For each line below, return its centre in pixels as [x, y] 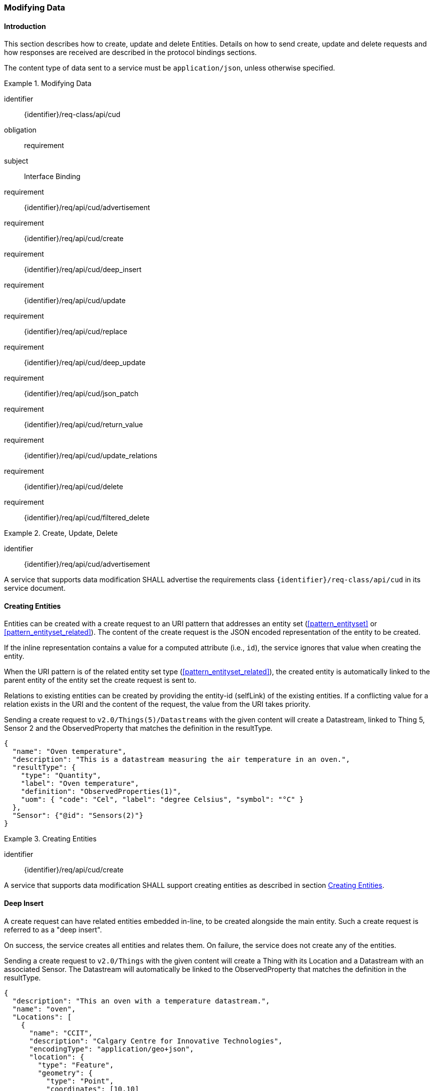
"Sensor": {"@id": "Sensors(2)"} [78, 816]
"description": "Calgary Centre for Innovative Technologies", [156, 1041]
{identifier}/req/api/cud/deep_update [85, 363]
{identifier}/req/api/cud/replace [76, 332]
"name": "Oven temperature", [69, 752]
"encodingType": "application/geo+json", [112, 1049]
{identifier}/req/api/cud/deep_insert [83, 270]
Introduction [25, 26]
